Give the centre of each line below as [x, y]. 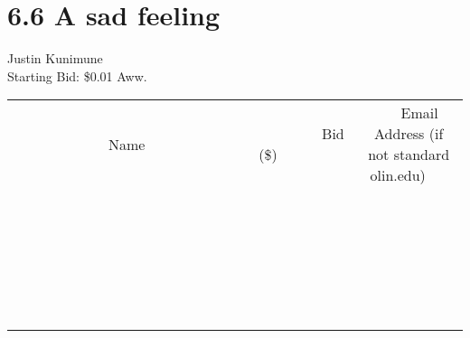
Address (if [409, 134]
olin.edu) [398, 175]
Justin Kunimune [55, 58]
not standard [409, 155]
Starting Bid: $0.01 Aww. [77, 75]
